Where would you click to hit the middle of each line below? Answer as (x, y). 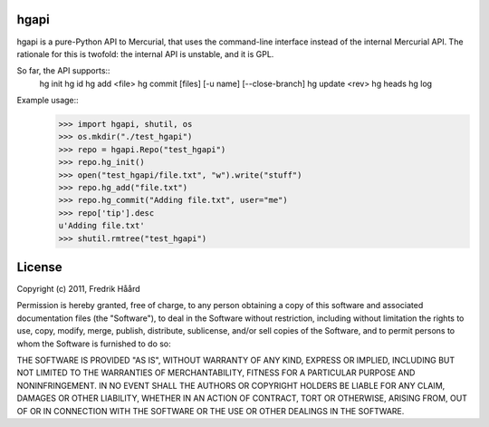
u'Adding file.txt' (101, 226)
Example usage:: (48, 101)
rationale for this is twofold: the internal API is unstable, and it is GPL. (145, 53)
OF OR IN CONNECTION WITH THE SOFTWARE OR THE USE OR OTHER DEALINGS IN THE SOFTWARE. (211, 411)
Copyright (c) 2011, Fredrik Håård (78, 289)
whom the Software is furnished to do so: (94, 344)
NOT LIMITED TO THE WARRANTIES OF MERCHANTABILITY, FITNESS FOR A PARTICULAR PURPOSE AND (216, 373)
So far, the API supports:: (63, 71)
